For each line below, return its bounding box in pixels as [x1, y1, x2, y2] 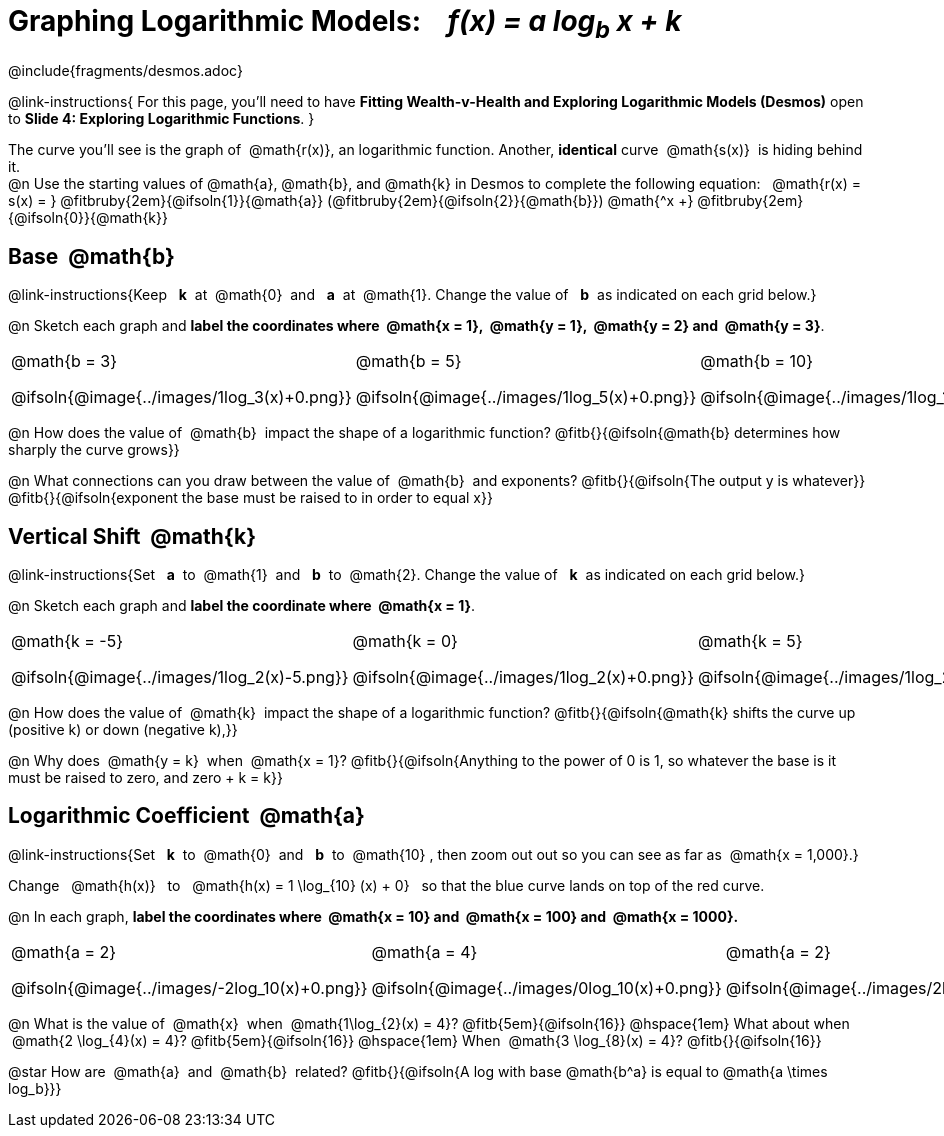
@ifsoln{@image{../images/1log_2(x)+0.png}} [352, 667, 694, 688]
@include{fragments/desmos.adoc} [8, 62, 243, 80]
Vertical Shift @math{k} [8, 523, 257, 549]
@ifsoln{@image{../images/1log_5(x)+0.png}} [355, 387, 697, 408]
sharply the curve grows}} [8, 441, 180, 459]
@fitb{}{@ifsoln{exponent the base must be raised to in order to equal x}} [8, 489, 493, 507]
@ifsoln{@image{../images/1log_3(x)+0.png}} [11, 387, 352, 408]
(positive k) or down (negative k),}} [8, 721, 238, 739]
